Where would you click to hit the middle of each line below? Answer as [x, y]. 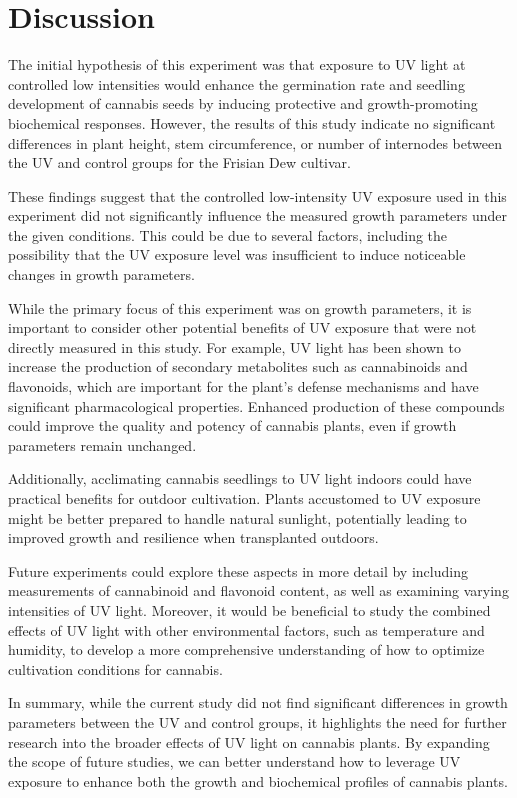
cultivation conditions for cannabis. [115, 668]
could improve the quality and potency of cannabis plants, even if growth [232, 425]
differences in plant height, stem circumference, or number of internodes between [255, 142]
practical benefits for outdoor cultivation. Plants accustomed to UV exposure [244, 498]
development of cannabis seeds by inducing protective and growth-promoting [243, 103]
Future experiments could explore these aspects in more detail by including [238, 570]
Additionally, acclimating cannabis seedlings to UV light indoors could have [240, 478]
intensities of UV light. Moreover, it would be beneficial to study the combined [249, 609]
